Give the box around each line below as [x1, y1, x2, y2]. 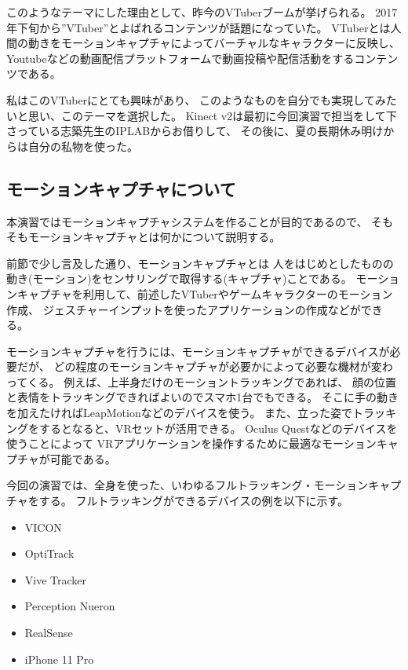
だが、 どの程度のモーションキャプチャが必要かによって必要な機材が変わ [16, 358, 393, 375]
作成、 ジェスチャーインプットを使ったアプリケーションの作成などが [6, 301, 361, 317]
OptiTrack [24, 545, 75, 562]
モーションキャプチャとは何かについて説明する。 [27, 229, 281, 245]
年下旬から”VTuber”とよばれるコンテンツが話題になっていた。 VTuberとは [6, 19, 391, 35]
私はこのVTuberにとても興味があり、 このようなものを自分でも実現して [6, 91, 375, 108]
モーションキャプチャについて [6, 176, 236, 200]
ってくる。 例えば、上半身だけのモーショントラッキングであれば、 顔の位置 [6, 373, 397, 390]
